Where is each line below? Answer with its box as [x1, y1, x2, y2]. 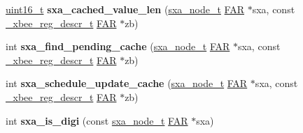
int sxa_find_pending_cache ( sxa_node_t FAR [6, 39, 230, 54]
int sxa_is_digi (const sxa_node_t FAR [6, 113, 188, 127]
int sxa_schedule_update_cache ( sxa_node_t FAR [6, 76, 248, 91]
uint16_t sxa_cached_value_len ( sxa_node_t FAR [6, 2, 245, 16]
